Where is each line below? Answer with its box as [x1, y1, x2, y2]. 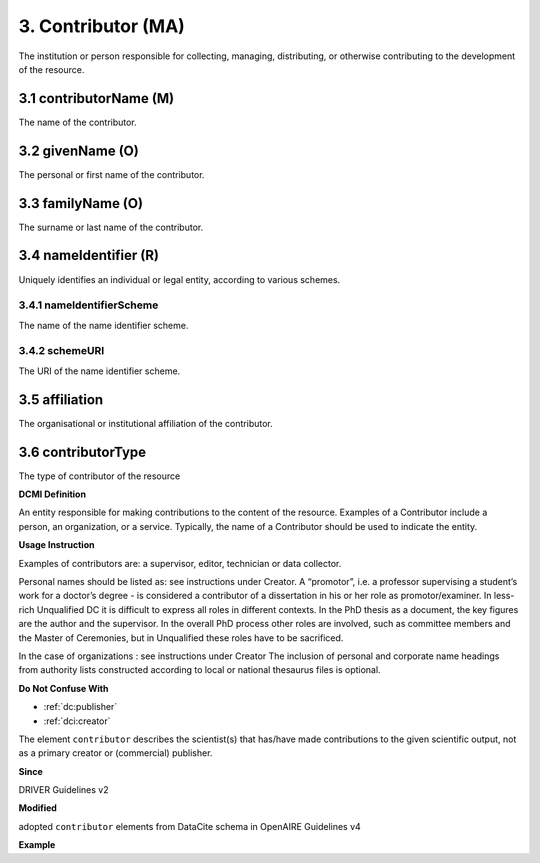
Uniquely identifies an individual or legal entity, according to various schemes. [18, 273, 341, 285]
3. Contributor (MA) [18, 15, 185, 37]
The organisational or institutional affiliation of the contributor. [18, 417, 274, 429]
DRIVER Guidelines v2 [18, 784, 109, 796]
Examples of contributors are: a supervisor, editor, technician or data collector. [18, 557, 342, 569]
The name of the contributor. [18, 116, 137, 128]
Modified [18, 802, 57, 814]
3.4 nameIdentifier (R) [18, 247, 160, 264]
